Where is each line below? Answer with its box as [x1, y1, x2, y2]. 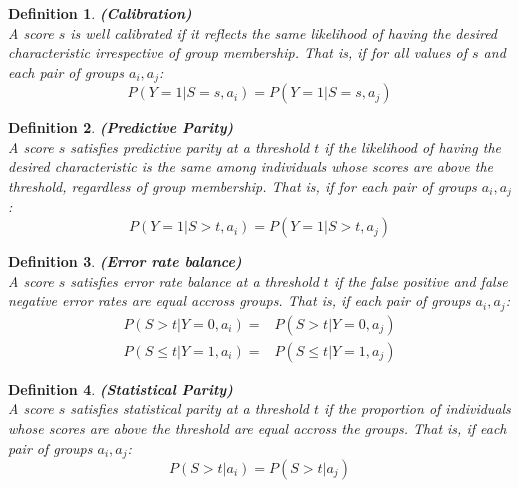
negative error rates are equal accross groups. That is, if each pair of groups [8, 290, 471, 311]
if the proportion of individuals [324, 398, 511, 419]
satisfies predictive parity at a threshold [70, 136, 310, 157]
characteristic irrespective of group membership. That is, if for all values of [8, 42, 468, 63]
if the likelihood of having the [324, 136, 502, 157]
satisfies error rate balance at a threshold [70, 270, 319, 291]
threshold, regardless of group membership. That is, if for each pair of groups [8, 176, 477, 197]
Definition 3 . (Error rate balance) [8, 251, 242, 272]
